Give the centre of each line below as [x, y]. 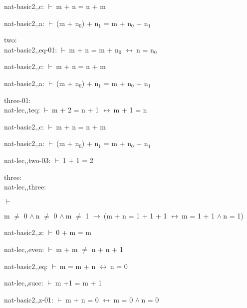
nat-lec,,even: [24, 249]
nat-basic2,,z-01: [29, 299]
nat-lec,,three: [25, 187]
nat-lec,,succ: [24, 283]
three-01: [17, 100]
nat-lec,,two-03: [27, 160]
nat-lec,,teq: [22, 110]
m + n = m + [91, 49]
